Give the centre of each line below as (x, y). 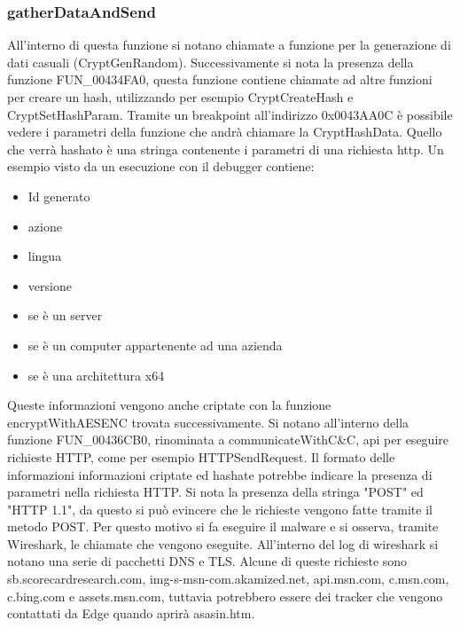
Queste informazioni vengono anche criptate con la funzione (169, 405)
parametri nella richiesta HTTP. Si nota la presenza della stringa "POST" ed (215, 492)
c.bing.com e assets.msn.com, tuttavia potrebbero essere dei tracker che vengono (225, 596)
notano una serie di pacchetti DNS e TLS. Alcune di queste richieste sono (207, 561)
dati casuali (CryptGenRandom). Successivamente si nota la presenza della (211, 62)
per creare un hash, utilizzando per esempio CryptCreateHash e (180, 97)
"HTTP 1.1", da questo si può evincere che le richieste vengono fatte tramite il (220, 509)
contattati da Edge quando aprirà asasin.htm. (131, 613)
